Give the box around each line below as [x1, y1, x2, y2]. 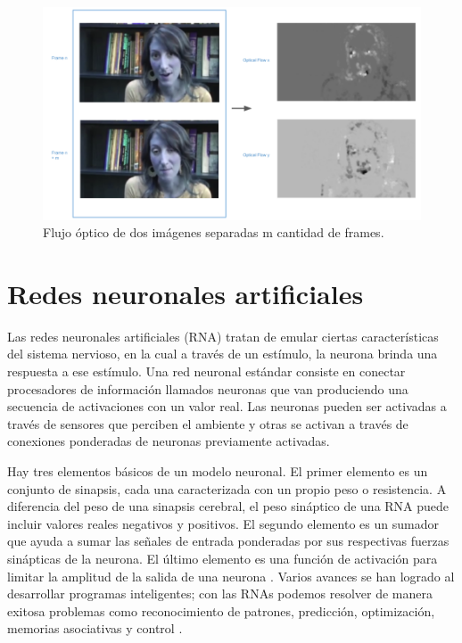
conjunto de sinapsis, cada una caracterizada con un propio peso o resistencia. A [7, 479, 447, 498]
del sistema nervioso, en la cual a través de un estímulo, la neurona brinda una [7, 344, 438, 363]
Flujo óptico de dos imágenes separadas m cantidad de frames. [43, 223, 384, 242]
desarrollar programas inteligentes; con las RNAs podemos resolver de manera [7, 584, 433, 603]
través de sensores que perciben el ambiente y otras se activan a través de [7, 414, 408, 433]
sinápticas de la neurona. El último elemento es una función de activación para [7, 548, 438, 567]
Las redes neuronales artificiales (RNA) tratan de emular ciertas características [7, 326, 439, 345]
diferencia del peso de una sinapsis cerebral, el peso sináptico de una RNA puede [7, 497, 450, 515]
